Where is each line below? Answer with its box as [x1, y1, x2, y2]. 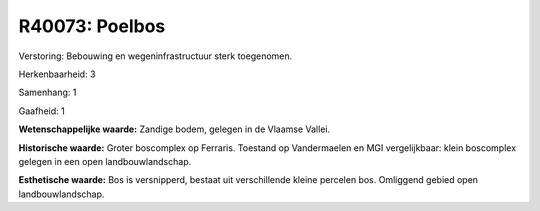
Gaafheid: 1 [18, 105, 65, 117]
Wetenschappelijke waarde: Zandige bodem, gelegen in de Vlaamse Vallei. [18, 123, 330, 135]
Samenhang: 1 [18, 86, 77, 99]
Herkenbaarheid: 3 [18, 68, 96, 80]
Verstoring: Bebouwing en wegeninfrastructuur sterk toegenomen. [18, 50, 293, 62]
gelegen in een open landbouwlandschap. [18, 155, 192, 167]
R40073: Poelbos [18, 15, 166, 37]
